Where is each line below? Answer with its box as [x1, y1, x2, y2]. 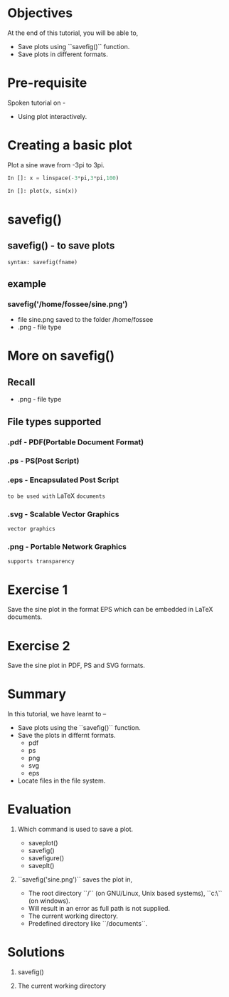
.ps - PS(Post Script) [7, 456, 80, 466]
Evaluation [7, 801, 72, 818]
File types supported [7, 415, 102, 428]
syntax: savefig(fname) [7, 259, 78, 266]
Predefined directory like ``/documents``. [28, 919, 148, 928]
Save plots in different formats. [17, 50, 109, 58]
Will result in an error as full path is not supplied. [28, 904, 171, 913]
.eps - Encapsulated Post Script [7, 475, 119, 485]
